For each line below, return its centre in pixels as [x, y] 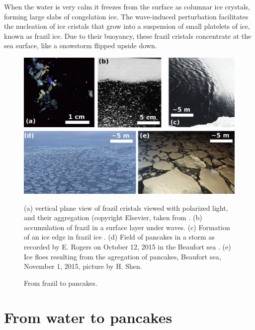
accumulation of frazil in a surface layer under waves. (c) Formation [127, 227]
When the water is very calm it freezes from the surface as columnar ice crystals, [127, 6]
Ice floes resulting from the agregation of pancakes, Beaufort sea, [123, 256]
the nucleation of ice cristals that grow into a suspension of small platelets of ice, [127, 26]
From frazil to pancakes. [61, 283]
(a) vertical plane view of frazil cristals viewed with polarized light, [126, 207]
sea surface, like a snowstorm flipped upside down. [81, 45]
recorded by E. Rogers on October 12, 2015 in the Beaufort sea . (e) [127, 247]
